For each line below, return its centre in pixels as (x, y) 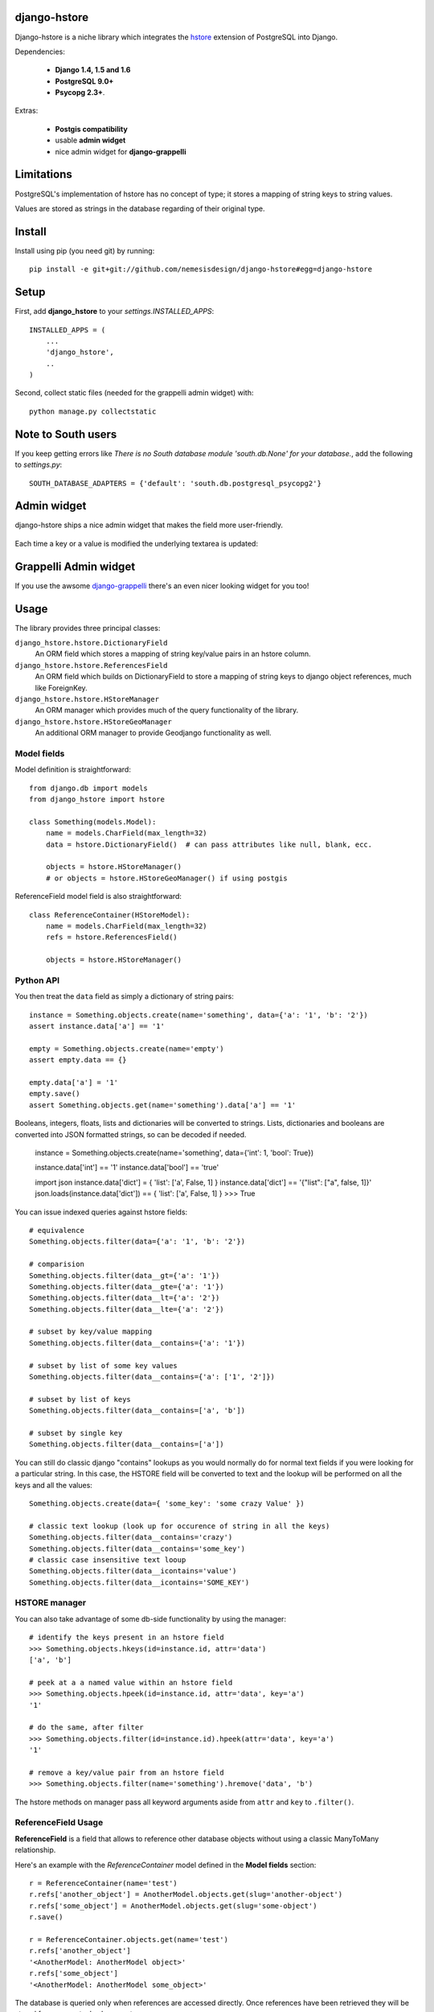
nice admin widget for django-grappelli (121, 151)
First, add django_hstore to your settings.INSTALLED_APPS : (115, 311)
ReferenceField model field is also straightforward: (98, 897)
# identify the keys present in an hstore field (127, 1637)
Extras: (27, 111)
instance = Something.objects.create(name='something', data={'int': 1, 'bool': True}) (174, 1153)
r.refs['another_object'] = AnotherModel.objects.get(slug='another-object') (186, 1894)
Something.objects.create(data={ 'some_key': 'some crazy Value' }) (167, 1503)
